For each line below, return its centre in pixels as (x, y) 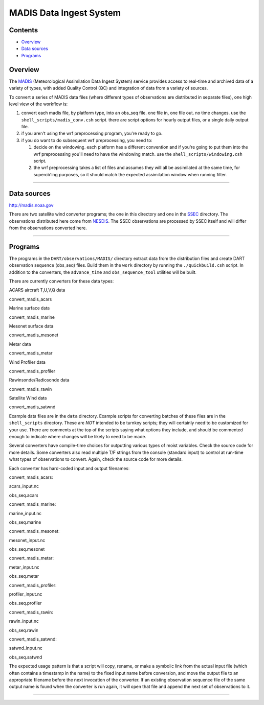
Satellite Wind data (28, 398)
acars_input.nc (24, 486)
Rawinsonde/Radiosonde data (39, 380)
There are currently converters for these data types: (62, 281)
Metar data (20, 344)
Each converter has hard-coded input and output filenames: (69, 468)
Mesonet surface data (31, 326)
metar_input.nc (24, 567)
